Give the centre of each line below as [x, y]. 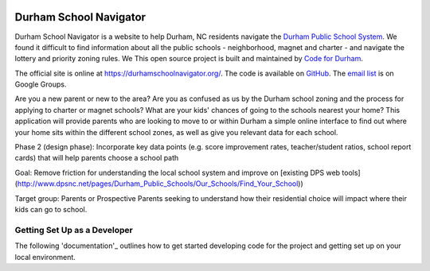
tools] [352, 172]
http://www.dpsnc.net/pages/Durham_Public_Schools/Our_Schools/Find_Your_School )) [160, 184]
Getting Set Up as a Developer [74, 230]
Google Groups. [41, 84]
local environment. [45, 257]
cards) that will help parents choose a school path [97, 158]
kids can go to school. [51, 209]
